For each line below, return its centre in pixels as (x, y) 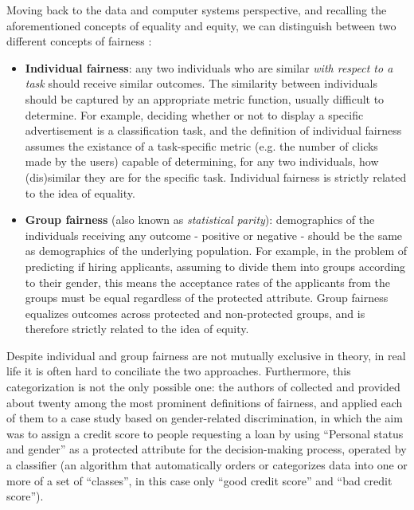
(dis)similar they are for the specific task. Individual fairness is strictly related (216, 177)
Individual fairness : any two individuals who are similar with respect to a (209, 67)
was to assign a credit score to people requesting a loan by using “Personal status (205, 433)
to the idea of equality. (80, 192)
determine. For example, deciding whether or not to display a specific (194, 114)
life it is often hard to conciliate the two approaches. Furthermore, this (179, 371)
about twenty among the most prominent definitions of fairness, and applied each (205, 402)
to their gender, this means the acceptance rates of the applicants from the (207, 282)
